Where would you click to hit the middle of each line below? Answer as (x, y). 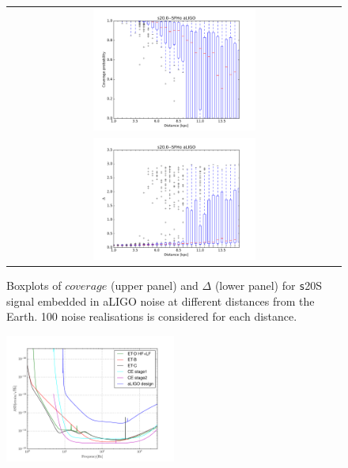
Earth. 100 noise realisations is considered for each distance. (152, 316)
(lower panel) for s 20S (269, 285)
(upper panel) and (154, 285)
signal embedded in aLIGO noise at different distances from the (161, 301)
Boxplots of (34, 285)
